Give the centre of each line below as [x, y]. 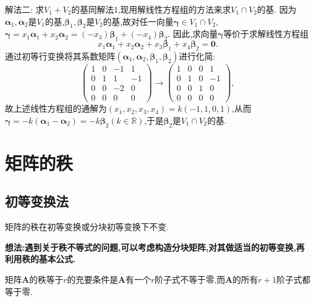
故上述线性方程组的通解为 [56, 108]
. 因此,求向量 [193, 34]
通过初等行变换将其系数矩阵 [60, 56]
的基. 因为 [277, 9]
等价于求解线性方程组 [266, 34]
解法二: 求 [25, 9]
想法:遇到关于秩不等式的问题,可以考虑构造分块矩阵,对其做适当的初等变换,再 [155, 247]
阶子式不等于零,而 [190, 279]
